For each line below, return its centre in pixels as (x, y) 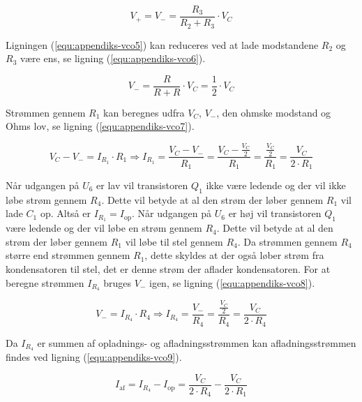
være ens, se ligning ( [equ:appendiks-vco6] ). (113, 58)
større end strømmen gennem (68, 255)
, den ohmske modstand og (274, 112)
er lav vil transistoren (142, 185)
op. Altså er (65, 213)
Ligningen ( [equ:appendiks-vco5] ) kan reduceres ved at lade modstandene (162, 44)
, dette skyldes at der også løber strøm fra (234, 255)
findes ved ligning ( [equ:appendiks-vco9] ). (94, 357)
